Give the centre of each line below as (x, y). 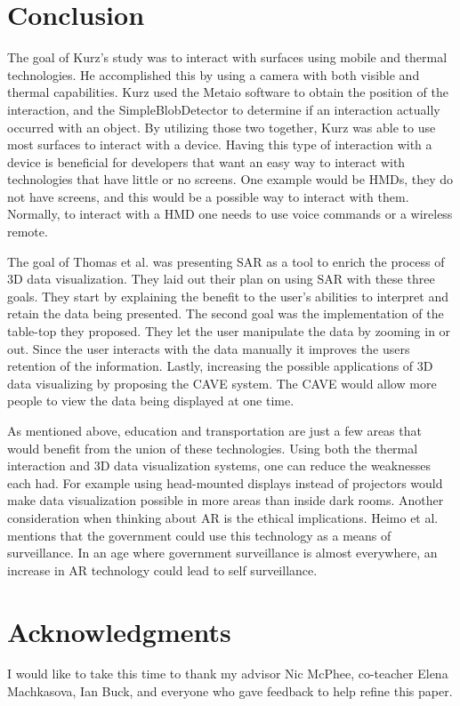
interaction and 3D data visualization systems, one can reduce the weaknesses (219, 465)
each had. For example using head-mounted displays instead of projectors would (225, 482)
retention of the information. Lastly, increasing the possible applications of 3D (220, 366)
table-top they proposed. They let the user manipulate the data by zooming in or (229, 331)
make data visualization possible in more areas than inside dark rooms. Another (226, 500)
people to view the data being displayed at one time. (151, 401)
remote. (28, 232)
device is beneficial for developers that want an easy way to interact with (206, 161)
